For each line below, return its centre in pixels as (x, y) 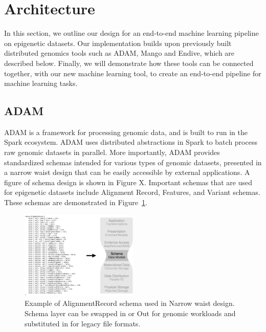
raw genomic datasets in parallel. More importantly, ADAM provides (112, 152)
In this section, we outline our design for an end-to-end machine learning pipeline (131, 33)
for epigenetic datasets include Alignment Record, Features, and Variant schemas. (132, 192)
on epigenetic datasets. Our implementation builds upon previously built (118, 43)
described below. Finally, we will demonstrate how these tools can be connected (129, 63)
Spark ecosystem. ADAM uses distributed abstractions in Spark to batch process (131, 142)
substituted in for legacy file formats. (83, 323)
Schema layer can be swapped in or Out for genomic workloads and (130, 313)
